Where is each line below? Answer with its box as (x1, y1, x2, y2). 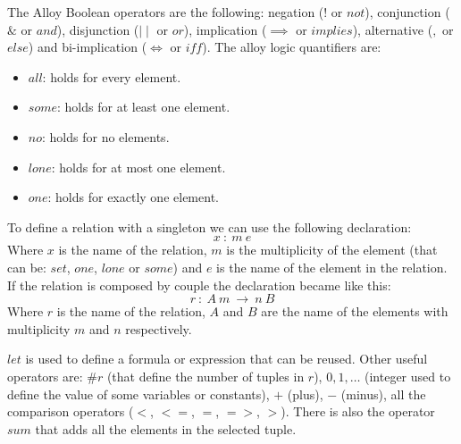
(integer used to (365, 366, 451, 385)
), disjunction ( (56, 20, 139, 38)
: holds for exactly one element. (47, 188, 219, 206)
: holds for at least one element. (57, 97, 230, 116)
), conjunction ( (365, 3, 450, 21)
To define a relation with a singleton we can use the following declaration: (7, 217, 412, 236)
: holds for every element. (42, 67, 181, 86)
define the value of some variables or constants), (7, 384, 270, 403)
